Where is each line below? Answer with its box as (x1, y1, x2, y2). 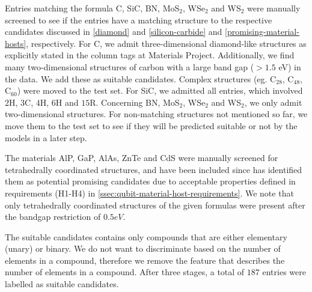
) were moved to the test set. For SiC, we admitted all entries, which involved (17, 84, 303, 97)
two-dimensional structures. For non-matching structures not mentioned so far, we (5, 108, 308, 120)
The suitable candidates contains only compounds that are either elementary (5, 230, 287, 243)
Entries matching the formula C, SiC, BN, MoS (5, 2, 180, 14)
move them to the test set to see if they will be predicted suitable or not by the (5, 119, 298, 132)
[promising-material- (225, 25, 299, 38)
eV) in (278, 60, 301, 73)
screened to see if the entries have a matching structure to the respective (5, 13, 272, 26)
